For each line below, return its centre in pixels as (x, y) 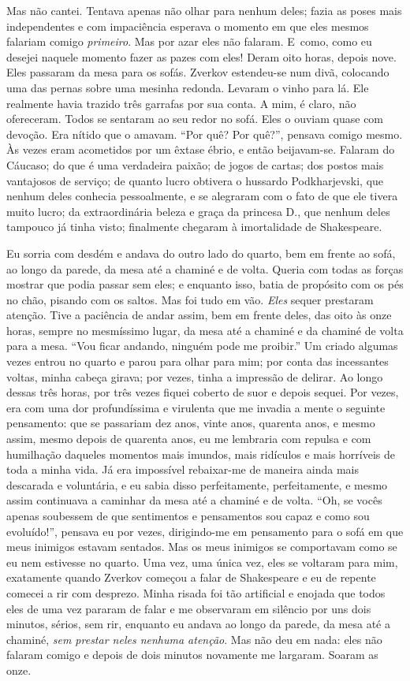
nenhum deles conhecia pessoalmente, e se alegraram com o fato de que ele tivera (202, 196)
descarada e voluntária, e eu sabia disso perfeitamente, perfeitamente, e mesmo (197, 484)
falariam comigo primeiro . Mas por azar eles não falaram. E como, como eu (189, 41)
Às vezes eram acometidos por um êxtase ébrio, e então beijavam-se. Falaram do (201, 149)
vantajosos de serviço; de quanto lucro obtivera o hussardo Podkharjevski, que (195, 180)
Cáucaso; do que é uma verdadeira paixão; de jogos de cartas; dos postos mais (195, 164)
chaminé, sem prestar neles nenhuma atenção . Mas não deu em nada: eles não (194, 639)
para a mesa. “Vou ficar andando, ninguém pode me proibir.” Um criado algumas (202, 346)
